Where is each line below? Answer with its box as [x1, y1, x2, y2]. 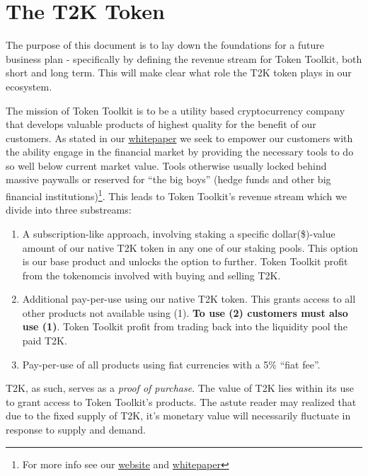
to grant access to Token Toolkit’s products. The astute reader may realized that [6, 394, 357, 409]
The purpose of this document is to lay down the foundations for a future [6, 37, 325, 52]
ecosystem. [6, 79, 52, 93]
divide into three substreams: [6, 202, 132, 217]
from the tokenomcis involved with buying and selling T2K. [22, 267, 281, 282]
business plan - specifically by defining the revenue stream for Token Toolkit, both [6, 51, 362, 66]
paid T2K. [22, 333, 67, 348]
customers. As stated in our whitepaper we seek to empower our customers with [6, 130, 353, 145]
